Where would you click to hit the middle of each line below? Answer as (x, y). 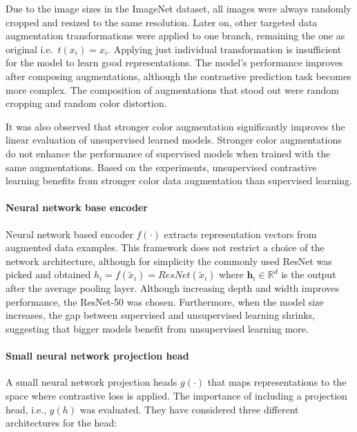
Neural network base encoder (77, 207)
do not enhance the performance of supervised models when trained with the (168, 153)
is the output (309, 274)
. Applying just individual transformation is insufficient (225, 49)
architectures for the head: (61, 423)
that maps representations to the (277, 382)
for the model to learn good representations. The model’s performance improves (174, 62)
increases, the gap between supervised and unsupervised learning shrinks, (161, 315)
